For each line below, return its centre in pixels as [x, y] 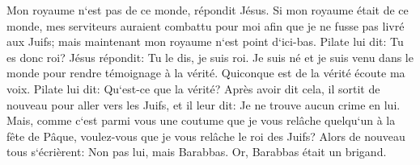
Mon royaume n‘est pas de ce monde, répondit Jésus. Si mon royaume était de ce [208, 10]
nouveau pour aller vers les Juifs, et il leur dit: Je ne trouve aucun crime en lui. [204, 104]
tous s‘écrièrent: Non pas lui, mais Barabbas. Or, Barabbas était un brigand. [197, 152]
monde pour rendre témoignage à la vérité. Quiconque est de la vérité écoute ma [206, 73]
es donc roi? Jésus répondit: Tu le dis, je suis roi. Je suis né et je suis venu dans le [210, 57]
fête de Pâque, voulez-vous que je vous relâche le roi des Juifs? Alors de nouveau [206, 136]
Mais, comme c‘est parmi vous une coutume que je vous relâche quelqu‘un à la [201, 120]
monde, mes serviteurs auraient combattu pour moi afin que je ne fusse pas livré [206, 25]
